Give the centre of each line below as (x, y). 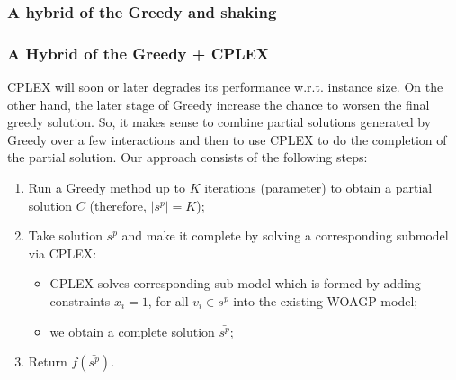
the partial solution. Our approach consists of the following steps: (188, 157)
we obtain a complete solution (132, 331)
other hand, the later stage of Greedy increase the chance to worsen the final (219, 104)
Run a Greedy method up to (107, 188)
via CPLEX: (63, 253)
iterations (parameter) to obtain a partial (318, 188)
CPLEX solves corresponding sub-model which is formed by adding (235, 283)
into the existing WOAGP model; (326, 301)
